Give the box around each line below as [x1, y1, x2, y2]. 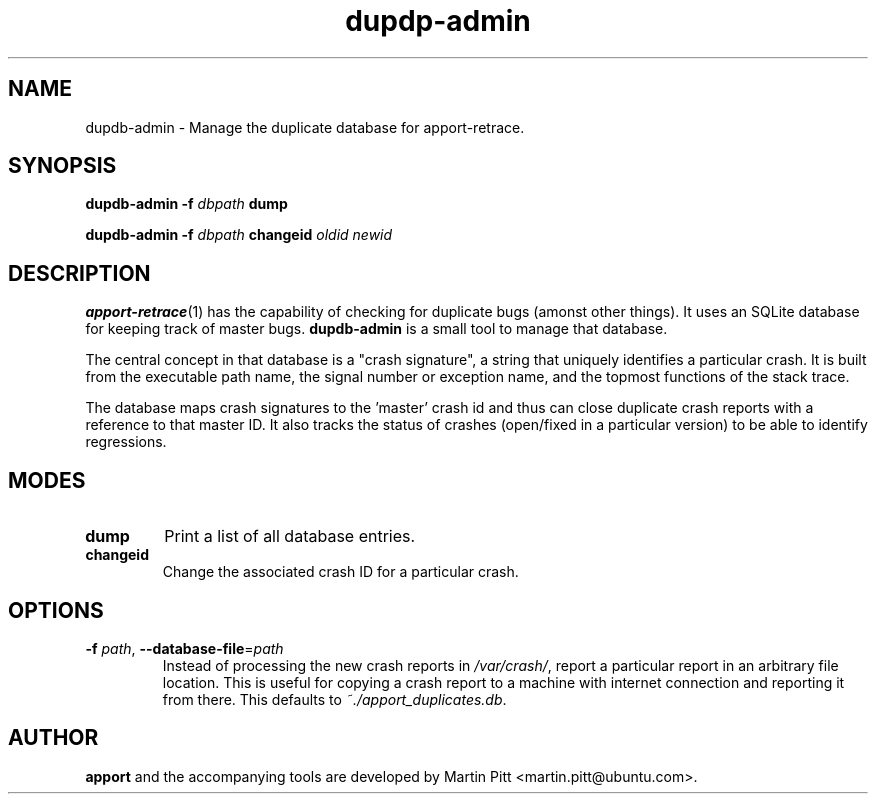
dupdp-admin [345, 4, 531, 38]
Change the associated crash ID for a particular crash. [162, 563, 519, 581]
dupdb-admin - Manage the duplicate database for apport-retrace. [85, 118, 525, 136]
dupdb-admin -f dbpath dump [85, 195, 288, 213]
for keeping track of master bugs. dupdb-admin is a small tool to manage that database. [85, 320, 668, 338]
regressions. [85, 433, 167, 451]
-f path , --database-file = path [85, 639, 284, 657]
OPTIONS [8, 597, 104, 623]
